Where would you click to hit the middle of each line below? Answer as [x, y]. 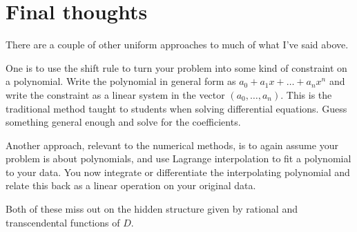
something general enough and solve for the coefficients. [123, 122]
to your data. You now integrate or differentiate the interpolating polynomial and [178, 172]
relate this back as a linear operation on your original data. [131, 185]
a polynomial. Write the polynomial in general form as [121, 81]
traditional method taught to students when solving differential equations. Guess [176, 108]
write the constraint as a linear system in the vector [115, 94]
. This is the [306, 94]
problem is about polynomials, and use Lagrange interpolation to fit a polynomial [178, 158]
